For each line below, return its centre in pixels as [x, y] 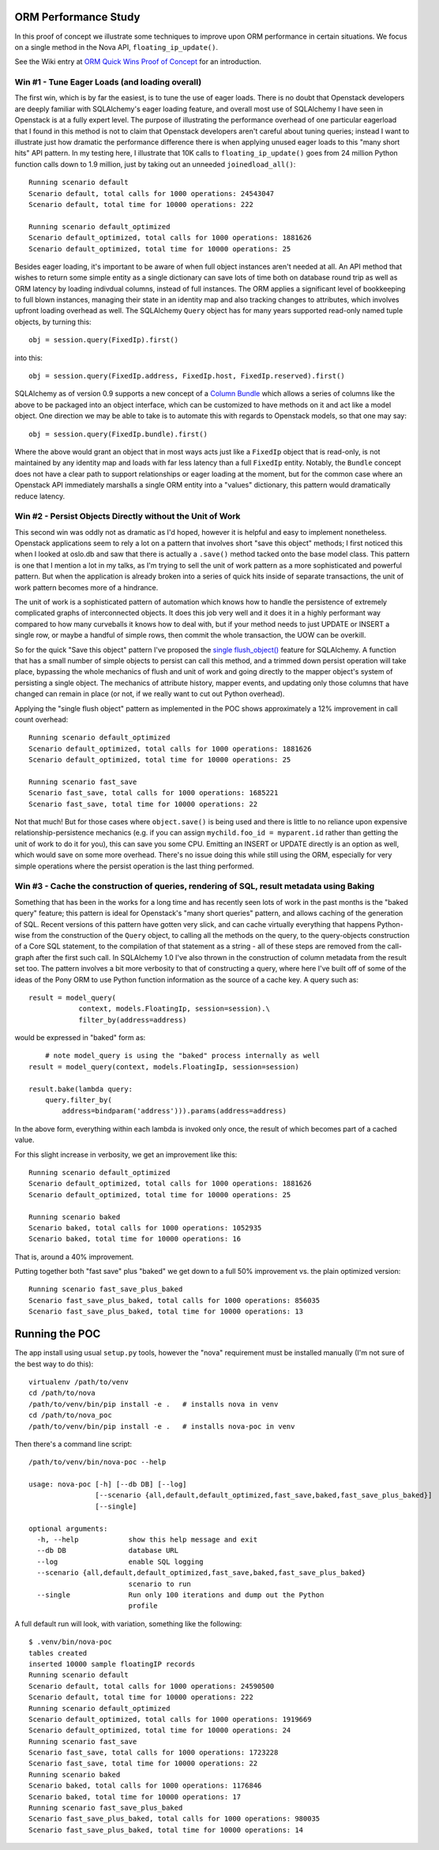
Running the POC [58, 1334]
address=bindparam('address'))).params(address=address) [174, 1111]
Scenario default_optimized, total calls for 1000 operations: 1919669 [170, 1719]
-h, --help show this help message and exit [147, 1540]
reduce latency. [40, 496]
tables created [58, 1653]
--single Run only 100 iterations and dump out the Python [180, 1595]
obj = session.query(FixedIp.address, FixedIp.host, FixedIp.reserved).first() [187, 376]
